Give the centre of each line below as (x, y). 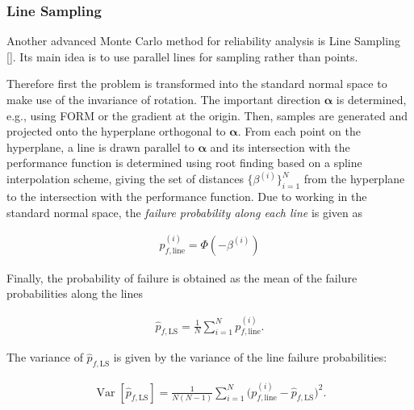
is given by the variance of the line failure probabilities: (250, 357)
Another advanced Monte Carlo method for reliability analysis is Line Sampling (203, 41)
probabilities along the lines (75, 293)
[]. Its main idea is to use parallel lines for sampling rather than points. (182, 56)
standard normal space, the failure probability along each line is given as (185, 212)
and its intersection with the (280, 146)
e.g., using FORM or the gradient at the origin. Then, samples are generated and (207, 115)
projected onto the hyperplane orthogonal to (116, 131)
